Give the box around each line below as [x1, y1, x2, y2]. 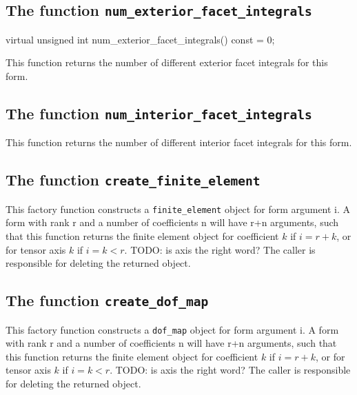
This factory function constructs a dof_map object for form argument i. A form [6, 322, 339, 336]
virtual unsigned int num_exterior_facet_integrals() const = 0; [6, 32, 275, 46]
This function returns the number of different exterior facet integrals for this [6, 55, 328, 70]
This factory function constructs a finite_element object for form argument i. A [6, 201, 351, 216]
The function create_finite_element [6, 169, 261, 190]
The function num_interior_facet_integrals [6, 102, 312, 123]
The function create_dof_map [6, 290, 209, 311]
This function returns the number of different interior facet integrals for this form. [6, 135, 352, 150]
